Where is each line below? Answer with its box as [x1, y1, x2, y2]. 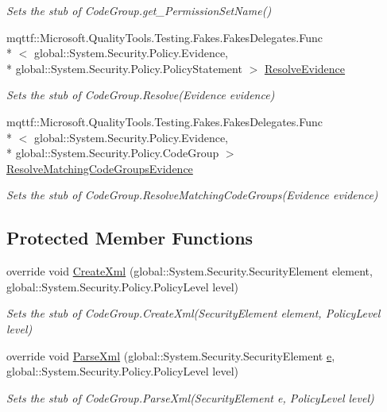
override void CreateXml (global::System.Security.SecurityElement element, [6, 263, 373, 279]
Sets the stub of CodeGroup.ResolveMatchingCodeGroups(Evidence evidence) [6, 187, 378, 203]
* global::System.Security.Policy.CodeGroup [6, 144, 219, 161]
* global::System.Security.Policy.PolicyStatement [6, 60, 242, 76]
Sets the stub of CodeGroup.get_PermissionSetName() [6, 2, 272, 18]
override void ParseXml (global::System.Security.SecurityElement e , [6, 347, 335, 364]
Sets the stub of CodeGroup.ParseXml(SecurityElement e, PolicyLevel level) [6, 389, 374, 406]
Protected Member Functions [6, 225, 253, 250]
